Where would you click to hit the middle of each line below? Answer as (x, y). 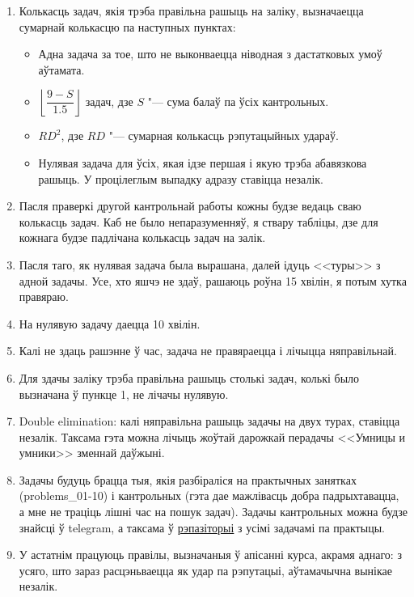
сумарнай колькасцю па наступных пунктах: (127, 26)
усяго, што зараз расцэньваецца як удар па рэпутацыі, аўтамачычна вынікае (205, 570)
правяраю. (44, 296)
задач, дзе (109, 101)
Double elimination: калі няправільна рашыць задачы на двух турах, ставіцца (209, 421)
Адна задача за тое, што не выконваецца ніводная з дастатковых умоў (210, 54)
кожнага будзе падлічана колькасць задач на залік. (142, 237)
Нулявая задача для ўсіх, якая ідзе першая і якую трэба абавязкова (203, 162)
